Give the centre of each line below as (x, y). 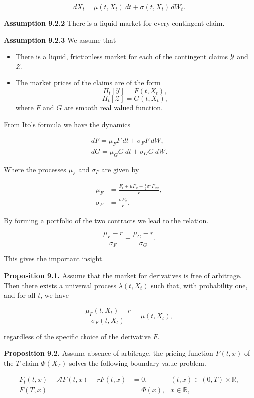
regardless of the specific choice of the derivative (77, 336)
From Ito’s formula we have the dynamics (67, 124)
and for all (20, 295)
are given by (120, 169)
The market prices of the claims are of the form (88, 83)
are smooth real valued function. (113, 107)
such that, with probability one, (199, 285)
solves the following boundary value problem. (137, 362)
